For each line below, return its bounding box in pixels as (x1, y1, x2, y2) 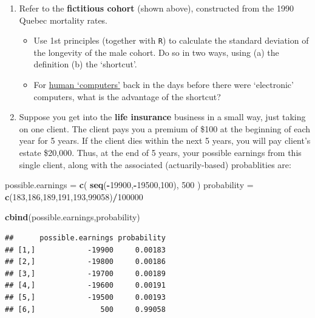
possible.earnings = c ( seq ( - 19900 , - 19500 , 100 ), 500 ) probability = (5, 178, 254, 191)
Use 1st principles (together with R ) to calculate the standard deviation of (33, 34, 309, 47)
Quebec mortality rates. (19, 13, 108, 26)
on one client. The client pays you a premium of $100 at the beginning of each (19, 122, 311, 135)
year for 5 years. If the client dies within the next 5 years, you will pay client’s (19, 134, 311, 147)
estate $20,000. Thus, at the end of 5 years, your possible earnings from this (19, 146, 302, 158)
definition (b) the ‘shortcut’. (33, 58, 137, 70)
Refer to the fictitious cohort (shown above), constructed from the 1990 (19, 2, 294, 14)
